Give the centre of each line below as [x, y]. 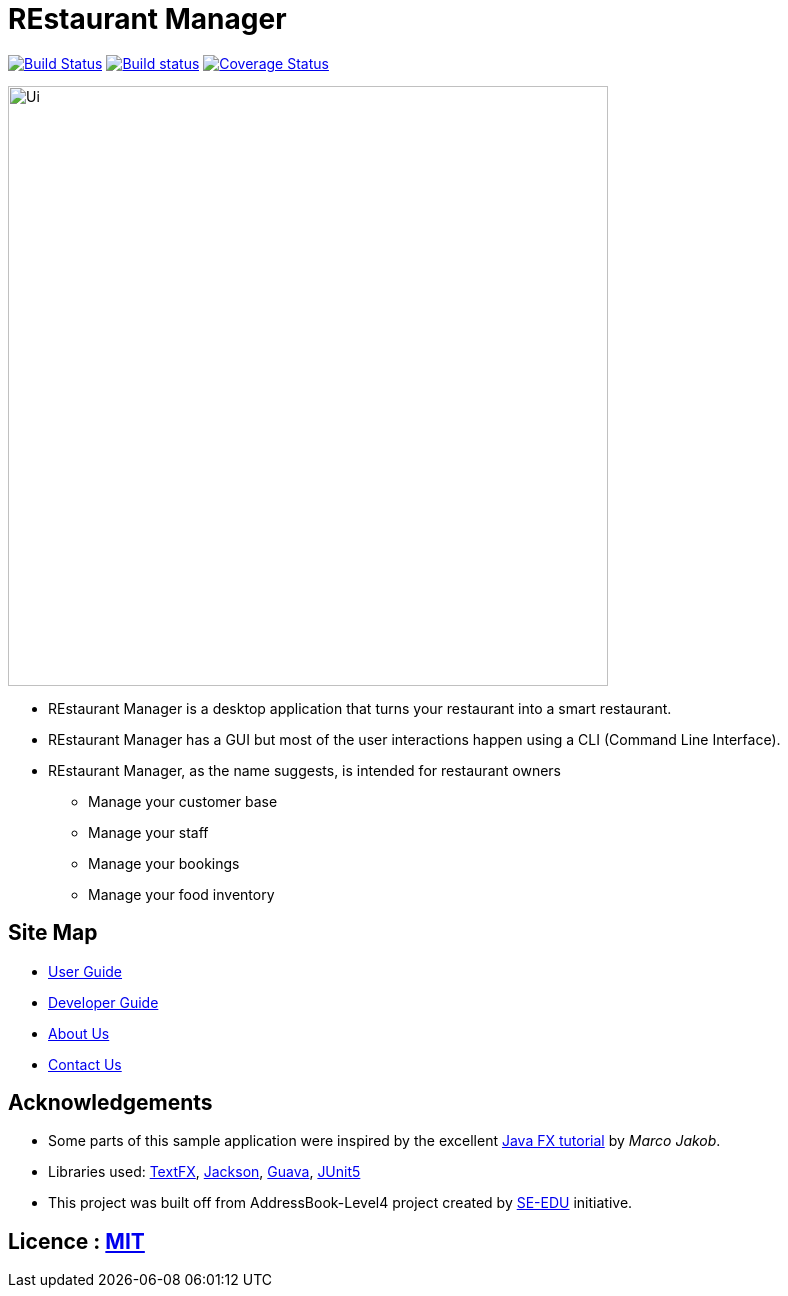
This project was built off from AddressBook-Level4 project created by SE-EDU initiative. [340, 1203]
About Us [79, 1033]
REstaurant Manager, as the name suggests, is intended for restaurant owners [304, 770]
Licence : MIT [76, 1241]
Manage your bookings [164, 863]
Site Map [53, 933]
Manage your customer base [183, 801]
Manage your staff [148, 832]
